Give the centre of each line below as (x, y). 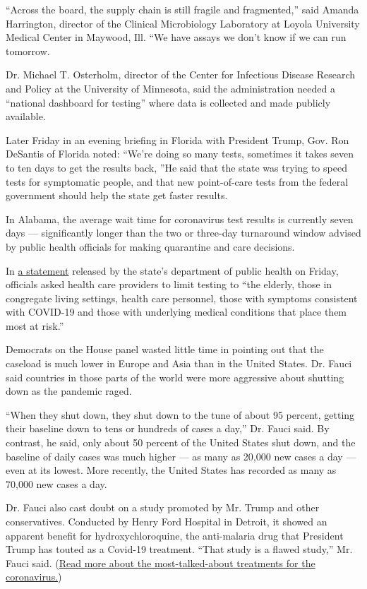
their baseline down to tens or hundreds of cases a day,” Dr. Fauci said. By (168, 428)
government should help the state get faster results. (117, 195)
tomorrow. (28, 50)
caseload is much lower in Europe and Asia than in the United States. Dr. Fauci (179, 363)
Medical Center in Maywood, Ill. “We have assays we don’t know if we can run (176, 37)
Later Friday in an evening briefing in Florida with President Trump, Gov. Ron (178, 139)
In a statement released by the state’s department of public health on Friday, (172, 270)
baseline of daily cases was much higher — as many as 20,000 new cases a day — (181, 456)
